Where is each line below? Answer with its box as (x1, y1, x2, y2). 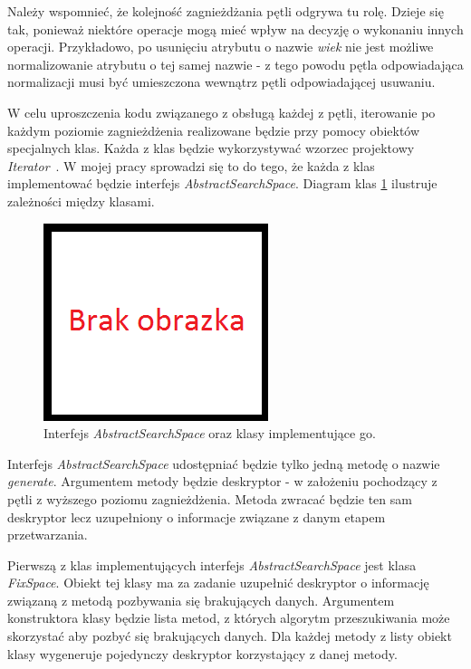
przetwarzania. (7, 525, 88, 544)
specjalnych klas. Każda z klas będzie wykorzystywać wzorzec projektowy (7, 139, 415, 158)
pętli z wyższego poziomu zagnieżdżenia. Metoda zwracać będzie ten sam (7, 489, 412, 508)
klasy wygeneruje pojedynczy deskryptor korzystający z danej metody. (7, 644, 398, 663)
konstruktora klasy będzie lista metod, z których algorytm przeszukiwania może (7, 608, 450, 627)
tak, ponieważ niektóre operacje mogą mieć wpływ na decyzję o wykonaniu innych (7, 19, 464, 38)
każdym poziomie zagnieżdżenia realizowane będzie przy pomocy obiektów (7, 120, 420, 139)
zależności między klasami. (7, 191, 155, 210)
